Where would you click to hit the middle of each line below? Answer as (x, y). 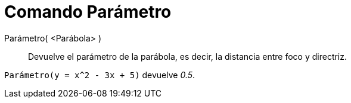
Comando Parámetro (88, 12)
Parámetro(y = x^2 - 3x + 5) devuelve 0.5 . (100, 75)
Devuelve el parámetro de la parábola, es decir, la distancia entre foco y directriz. (188, 56)
